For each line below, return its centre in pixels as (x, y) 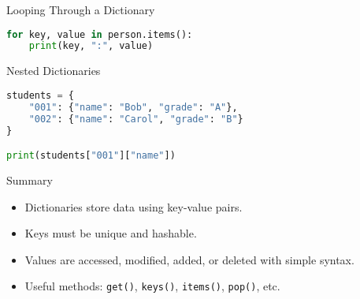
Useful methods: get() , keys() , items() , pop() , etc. (152, 286)
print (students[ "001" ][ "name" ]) (91, 156)
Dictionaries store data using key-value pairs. (134, 206)
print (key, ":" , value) (91, 46)
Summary (30, 179)
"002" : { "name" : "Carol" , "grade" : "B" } (136, 119)
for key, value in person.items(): (100, 34)
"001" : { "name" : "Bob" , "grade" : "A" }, (133, 107)
